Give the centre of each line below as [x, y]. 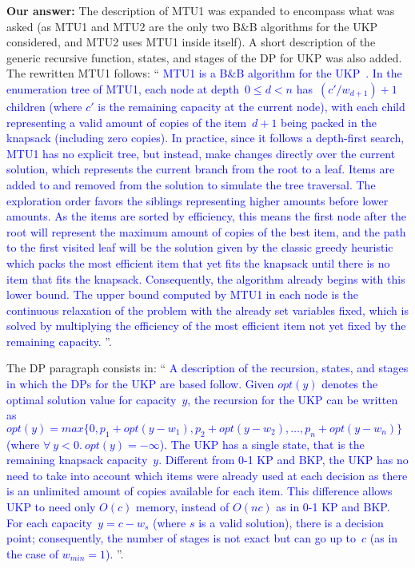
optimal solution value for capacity [92, 399]
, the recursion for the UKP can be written [293, 399]
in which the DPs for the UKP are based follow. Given [140, 384]
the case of [33, 553]
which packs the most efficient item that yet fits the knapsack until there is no [198, 262]
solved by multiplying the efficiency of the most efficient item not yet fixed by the [206, 326]
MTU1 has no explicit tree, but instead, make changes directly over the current [201, 153]
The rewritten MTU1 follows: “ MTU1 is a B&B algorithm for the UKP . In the [204, 73]
